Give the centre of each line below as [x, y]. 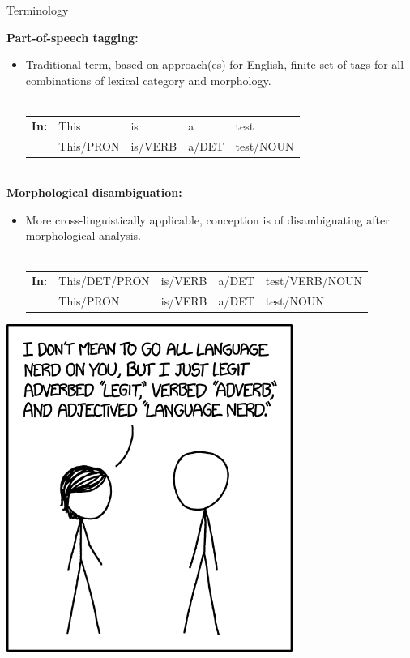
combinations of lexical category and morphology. [148, 80]
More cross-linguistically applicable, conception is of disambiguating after [207, 219]
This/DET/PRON [104, 281]
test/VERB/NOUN [314, 281]
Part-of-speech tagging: [73, 37]
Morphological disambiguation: [94, 192]
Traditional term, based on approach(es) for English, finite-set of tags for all [215, 64]
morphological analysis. [83, 235]
